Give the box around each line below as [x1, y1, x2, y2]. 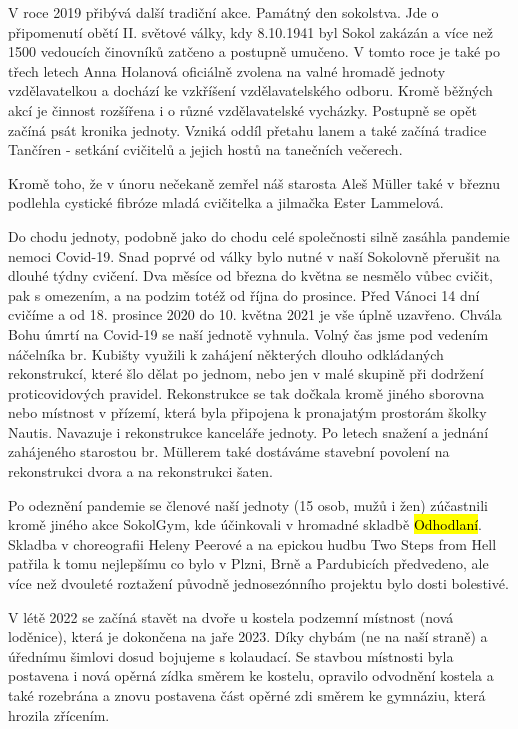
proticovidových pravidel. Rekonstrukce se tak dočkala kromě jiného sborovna [8, 382, 485, 403]
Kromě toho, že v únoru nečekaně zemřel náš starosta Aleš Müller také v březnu [8, 172, 501, 193]
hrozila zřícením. [8, 704, 110, 725]
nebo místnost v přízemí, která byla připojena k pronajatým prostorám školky [8, 402, 487, 423]
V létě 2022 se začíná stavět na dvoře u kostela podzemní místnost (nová [8, 606, 454, 627]
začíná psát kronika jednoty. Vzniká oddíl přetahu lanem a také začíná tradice [8, 119, 487, 140]
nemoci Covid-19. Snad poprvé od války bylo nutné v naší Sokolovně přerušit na [8, 245, 500, 266]
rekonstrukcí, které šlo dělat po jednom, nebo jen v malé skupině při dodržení [8, 363, 484, 384]
